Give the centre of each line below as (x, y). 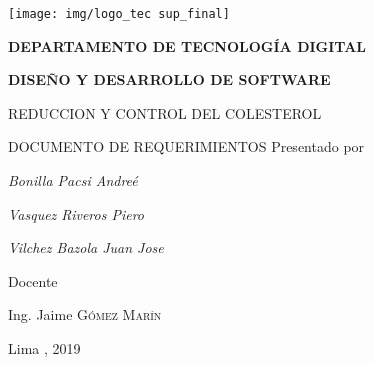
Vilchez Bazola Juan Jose (86, 247)
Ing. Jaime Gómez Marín (85, 314)
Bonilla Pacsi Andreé (73, 180)
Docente (33, 280)
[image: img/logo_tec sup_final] (119, 14)
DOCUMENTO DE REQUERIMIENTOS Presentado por (186, 146)
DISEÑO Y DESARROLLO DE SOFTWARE (169, 79)
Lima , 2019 (44, 348)
